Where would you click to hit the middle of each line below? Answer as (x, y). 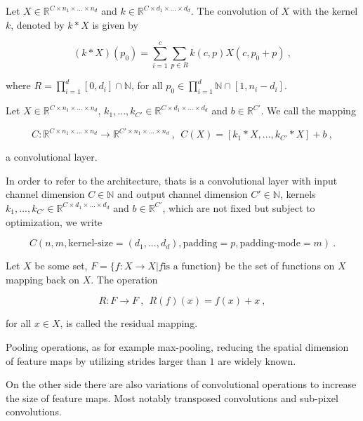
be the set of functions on (280, 266)
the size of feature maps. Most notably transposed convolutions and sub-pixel (172, 397)
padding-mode (270, 244)
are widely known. (257, 360)
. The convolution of (235, 11)
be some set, (61, 266)
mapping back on (43, 279)
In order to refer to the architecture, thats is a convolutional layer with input (172, 180)
